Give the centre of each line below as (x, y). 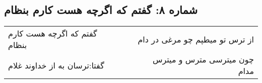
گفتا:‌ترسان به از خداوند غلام (56, 65)
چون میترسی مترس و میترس (203, 59)
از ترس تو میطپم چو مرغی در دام (196, 39)
